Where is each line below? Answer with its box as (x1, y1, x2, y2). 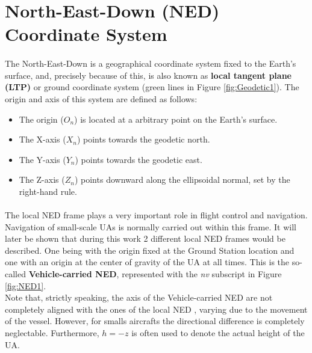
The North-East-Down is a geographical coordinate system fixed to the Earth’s (5, 57, 296, 70)
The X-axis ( (19, 133, 66, 146)
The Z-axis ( (19, 173, 65, 186)
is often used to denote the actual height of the (131, 327, 305, 339)
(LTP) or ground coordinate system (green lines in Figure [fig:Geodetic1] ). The (5, 81, 299, 93)
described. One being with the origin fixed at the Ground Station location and (5, 244, 295, 256)
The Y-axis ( (19, 153, 66, 165)
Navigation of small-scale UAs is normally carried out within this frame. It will (5, 220, 296, 233)
